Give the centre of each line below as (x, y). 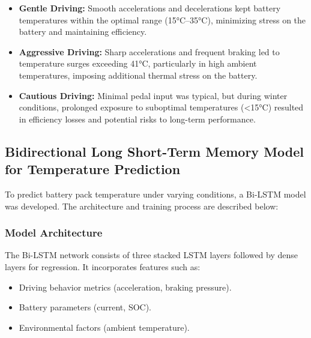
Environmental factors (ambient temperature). (104, 327)
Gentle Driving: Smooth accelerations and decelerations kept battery (150, 8)
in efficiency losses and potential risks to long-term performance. (137, 119)
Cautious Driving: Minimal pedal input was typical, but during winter (153, 95)
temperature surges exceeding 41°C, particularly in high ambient (138, 63)
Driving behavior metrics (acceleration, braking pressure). (125, 287)
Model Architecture (54, 233)
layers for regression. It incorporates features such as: (103, 266)
